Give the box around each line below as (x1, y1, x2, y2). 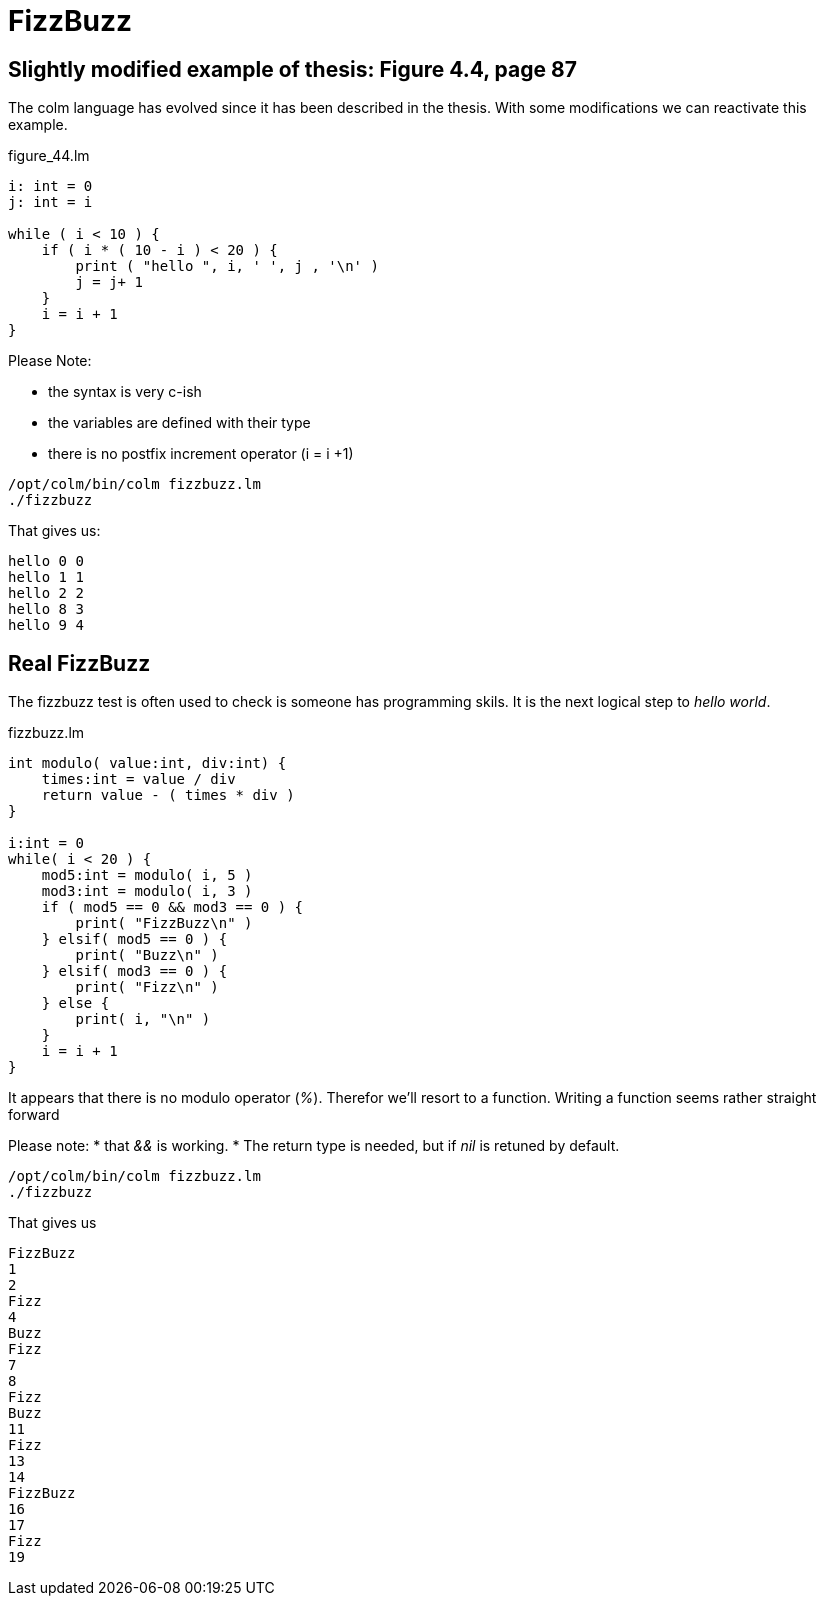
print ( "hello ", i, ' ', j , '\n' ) (75, 258, 379, 275)
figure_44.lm (8, 147, 90, 165)
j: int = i (8, 194, 93, 211)
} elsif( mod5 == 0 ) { (41, 931, 228, 948)
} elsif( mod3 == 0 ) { (41, 963, 228, 980)
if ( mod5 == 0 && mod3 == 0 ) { (41, 899, 304, 916)
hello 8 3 (8, 601, 84, 618)
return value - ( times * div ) (41, 787, 295, 804)
